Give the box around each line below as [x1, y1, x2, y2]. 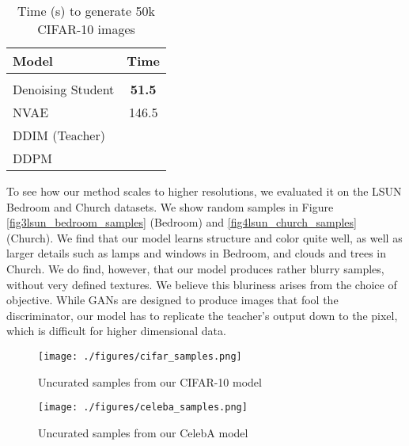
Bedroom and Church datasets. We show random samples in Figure [6, 198, 334, 215]
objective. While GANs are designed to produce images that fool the [6, 292, 339, 308]
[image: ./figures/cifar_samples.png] [38, 350, 242, 362]
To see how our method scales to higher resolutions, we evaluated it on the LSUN [6, 183, 402, 199]
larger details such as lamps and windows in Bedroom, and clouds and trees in [6, 245, 386, 261]
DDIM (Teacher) [13, 126, 105, 144]
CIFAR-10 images [37, 20, 135, 38]
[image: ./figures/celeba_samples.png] [38, 402, 248, 414]
